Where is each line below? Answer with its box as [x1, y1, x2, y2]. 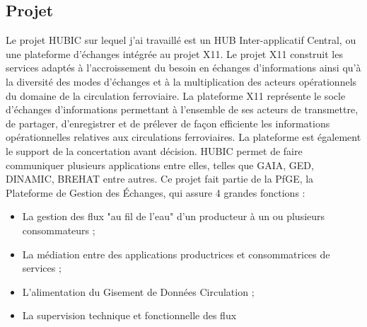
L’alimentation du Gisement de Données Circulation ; [22, 284, 255, 299]
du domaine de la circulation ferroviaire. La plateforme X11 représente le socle [6, 88, 346, 103]
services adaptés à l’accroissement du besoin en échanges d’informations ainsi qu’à [6, 60, 361, 75]
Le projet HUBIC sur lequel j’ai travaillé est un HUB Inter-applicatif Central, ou [6, 33, 356, 47]
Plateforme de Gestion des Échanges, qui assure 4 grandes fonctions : [6, 185, 305, 200]
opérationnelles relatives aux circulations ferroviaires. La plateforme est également [6, 130, 361, 144]
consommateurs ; [22, 222, 95, 237]
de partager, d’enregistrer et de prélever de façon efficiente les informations [6, 115, 330, 130]
